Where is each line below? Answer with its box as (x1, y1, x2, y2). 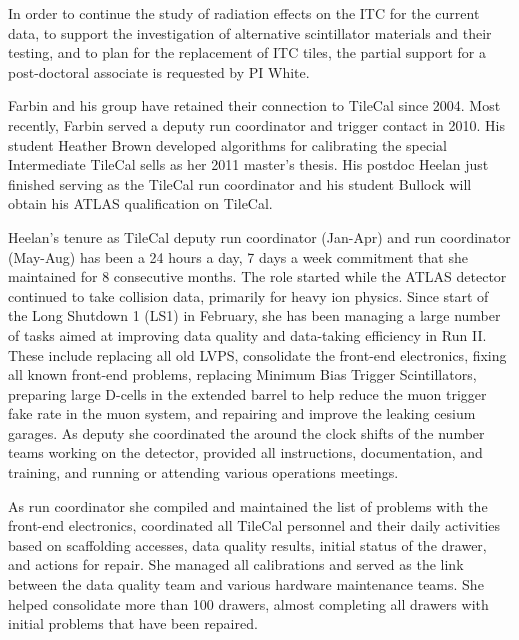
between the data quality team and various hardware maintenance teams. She (8, 574, 484, 595)
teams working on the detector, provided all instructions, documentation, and (8, 442, 483, 463)
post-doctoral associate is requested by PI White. (8, 61, 310, 82)
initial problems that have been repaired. (8, 613, 258, 634)
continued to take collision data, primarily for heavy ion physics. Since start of (8, 285, 489, 306)
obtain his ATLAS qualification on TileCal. (8, 193, 273, 214)
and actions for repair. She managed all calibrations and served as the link (8, 554, 464, 575)
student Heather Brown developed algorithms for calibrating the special (8, 134, 447, 155)
